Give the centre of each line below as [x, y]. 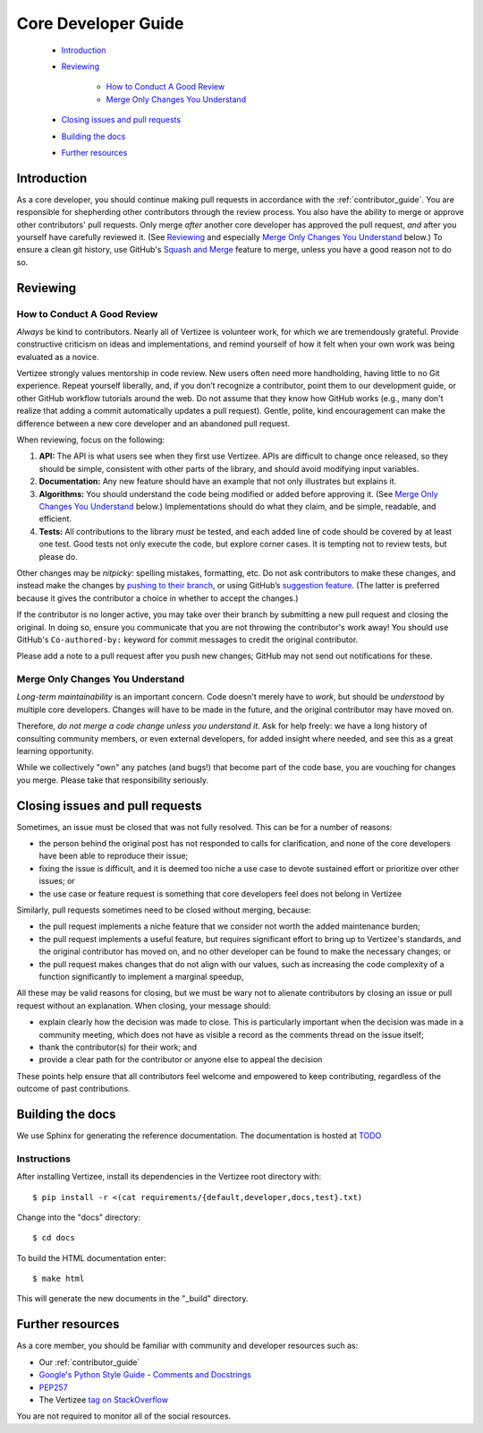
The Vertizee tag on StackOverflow [104, 1399]
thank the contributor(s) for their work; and [118, 1047]
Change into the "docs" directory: [79, 1217]
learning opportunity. [55, 751]
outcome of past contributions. [73, 1089]
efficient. [55, 519]
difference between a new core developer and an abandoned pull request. [153, 423]
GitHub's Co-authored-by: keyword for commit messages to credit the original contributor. [187, 639]
